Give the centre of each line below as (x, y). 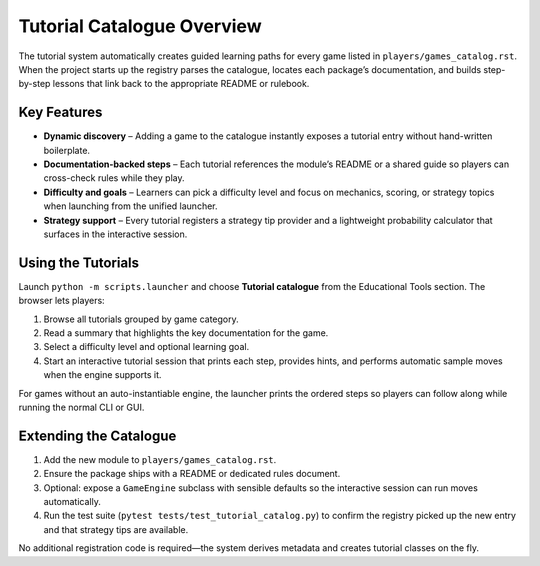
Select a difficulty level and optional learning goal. (146, 347)
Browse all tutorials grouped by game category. (141, 319)
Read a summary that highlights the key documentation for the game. (186, 333)
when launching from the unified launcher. (130, 206)
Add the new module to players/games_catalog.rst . (160, 459)
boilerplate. (66, 150)
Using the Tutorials (79, 262)
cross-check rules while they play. (114, 178)
